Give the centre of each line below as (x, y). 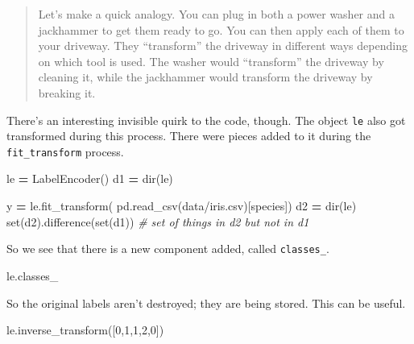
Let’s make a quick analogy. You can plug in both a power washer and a (216, 14)
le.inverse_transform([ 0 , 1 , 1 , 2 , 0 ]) (85, 330)
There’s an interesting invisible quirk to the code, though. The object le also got (206, 120)
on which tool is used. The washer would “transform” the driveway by (211, 61)
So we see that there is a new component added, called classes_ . (168, 249)
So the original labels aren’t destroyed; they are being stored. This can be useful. (206, 303)
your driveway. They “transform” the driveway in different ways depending (223, 46)
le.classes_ (33, 275)
